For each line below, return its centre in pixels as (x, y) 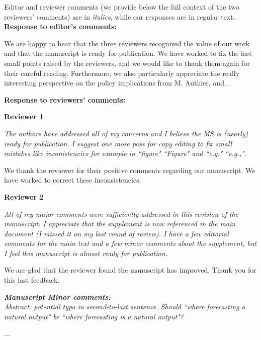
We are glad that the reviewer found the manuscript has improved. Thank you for (130, 270)
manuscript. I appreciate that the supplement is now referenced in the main (120, 224)
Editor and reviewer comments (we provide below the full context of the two (122, 7)
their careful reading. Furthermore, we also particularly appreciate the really (122, 73)
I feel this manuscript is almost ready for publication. (86, 253)
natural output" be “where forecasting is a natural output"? (94, 316)
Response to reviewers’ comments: (65, 99)
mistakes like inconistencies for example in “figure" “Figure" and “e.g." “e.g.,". (125, 153)
